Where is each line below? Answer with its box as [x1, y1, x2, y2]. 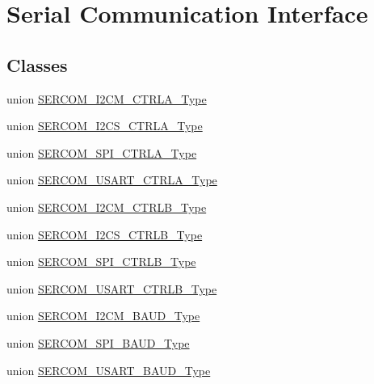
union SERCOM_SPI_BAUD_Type [6, 334, 190, 351]
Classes [6, 52, 68, 77]
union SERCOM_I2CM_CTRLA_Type [6, 90, 207, 107]
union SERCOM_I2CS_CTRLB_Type [6, 226, 203, 243]
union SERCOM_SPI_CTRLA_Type [6, 144, 197, 161]
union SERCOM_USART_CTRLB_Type [6, 280, 217, 297]
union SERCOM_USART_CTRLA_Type [6, 171, 217, 188]
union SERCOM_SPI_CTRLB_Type [6, 253, 196, 270]
